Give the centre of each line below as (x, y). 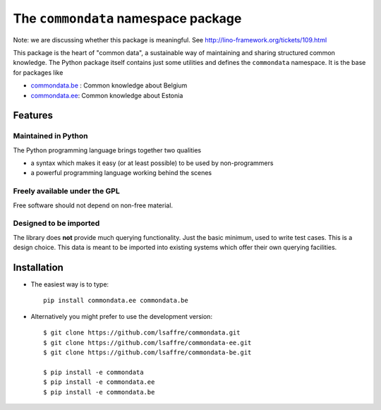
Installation (38, 267)
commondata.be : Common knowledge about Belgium (109, 85)
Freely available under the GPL (66, 191)
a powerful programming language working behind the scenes (121, 173)
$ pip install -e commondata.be (99, 392)
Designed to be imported (56, 224)
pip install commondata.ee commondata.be (116, 301)
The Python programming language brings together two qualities (107, 150)
